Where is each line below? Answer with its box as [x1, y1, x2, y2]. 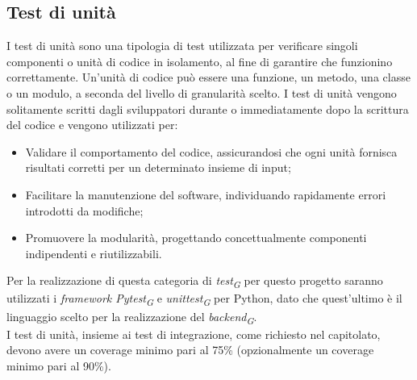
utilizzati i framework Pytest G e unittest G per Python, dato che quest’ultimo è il [6, 290, 402, 309]
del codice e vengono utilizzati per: [6, 116, 178, 133]
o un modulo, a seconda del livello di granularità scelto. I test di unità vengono [6, 84, 397, 101]
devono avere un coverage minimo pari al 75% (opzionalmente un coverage [6, 341, 374, 358]
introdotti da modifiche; [25, 202, 144, 219]
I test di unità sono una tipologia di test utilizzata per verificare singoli [6, 37, 358, 54]
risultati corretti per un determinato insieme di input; [25, 159, 291, 176]
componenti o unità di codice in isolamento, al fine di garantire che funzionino [6, 52, 393, 69]
